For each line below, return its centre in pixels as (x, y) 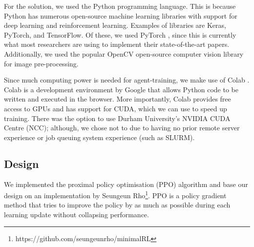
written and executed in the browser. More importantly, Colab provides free (117, 99)
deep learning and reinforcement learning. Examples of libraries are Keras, (115, 25)
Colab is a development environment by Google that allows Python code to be (121, 89)
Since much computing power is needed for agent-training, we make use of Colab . (127, 80)
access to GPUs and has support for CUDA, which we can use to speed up (116, 108)
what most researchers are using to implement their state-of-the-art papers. (117, 44)
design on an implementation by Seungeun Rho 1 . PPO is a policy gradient (115, 195)
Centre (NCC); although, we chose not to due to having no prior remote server (122, 128)
